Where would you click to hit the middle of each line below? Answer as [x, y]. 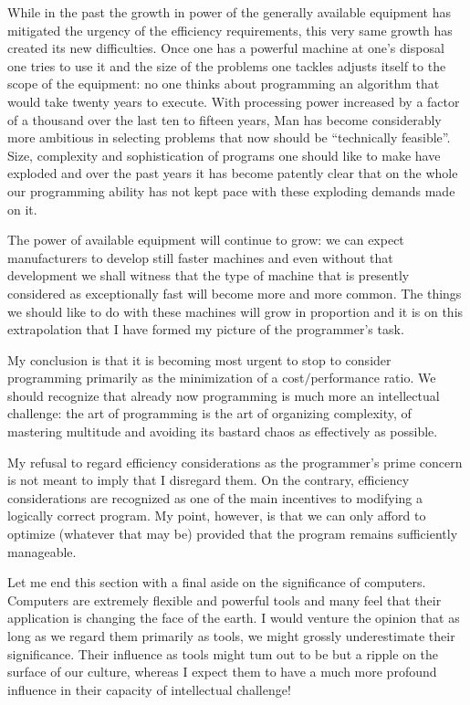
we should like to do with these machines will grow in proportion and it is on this [235, 311]
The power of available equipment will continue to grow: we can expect [206, 240]
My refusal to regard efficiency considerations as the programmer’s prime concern [235, 462]
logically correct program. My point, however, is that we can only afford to [217, 516]
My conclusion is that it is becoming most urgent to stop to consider [199, 359]
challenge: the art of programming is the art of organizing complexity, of [209, 413]
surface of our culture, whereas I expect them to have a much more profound [222, 672]
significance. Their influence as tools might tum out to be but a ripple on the [223, 653]
